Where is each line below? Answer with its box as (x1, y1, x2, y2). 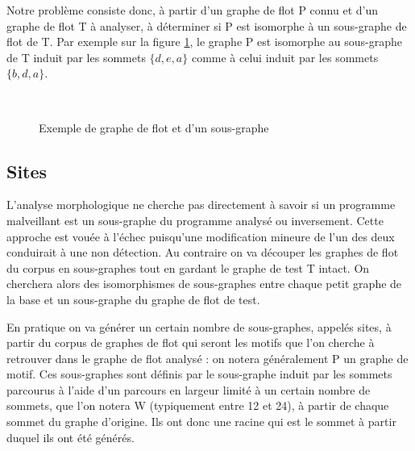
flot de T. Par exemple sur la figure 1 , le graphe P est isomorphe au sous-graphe (6, 33, 402, 50)
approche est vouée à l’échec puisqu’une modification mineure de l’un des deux (6, 228, 395, 244)
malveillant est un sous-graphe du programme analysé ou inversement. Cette (6, 211, 384, 228)
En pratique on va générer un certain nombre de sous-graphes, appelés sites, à (6, 318, 392, 335)
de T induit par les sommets (6, 48, 146, 65)
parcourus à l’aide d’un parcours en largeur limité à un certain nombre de (6, 381, 371, 398)
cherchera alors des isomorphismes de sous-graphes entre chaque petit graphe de (6, 275, 402, 292)
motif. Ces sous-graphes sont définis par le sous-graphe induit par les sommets (6, 365, 392, 382)
